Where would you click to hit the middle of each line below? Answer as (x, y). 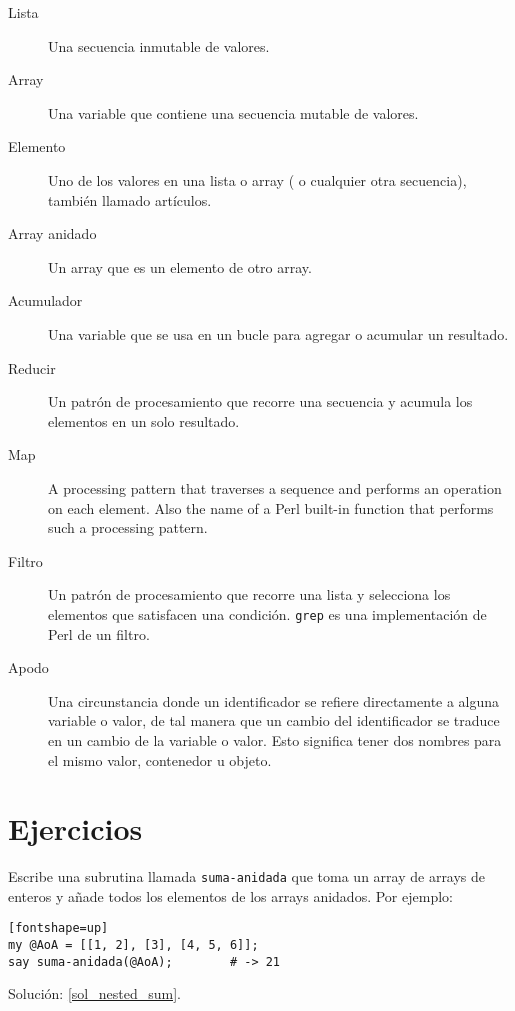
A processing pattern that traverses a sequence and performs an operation (275, 487)
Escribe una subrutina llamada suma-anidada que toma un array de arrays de (247, 876)
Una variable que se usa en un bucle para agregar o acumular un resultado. (278, 333)
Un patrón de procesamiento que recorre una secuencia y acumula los (260, 401)
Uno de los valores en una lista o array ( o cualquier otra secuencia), (257, 179)
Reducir (32, 367)
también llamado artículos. (130, 199)
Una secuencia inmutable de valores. (159, 45)
